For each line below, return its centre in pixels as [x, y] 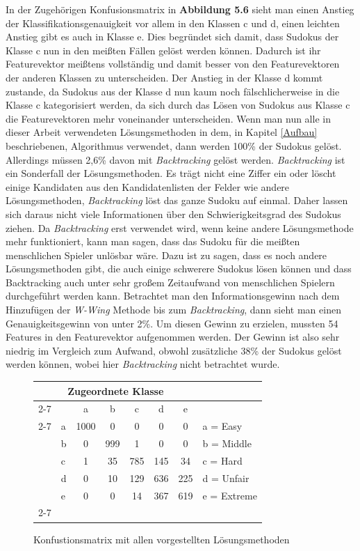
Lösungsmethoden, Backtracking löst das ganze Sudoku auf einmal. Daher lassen [177, 200]
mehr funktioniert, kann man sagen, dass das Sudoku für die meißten [153, 241]
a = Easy [222, 426]
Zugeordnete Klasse [116, 390]
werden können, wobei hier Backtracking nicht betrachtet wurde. [143, 364]
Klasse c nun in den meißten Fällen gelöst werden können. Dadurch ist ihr [163, 50]
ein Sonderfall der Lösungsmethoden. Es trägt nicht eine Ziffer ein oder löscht [171, 173]
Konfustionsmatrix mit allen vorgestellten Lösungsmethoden [162, 539]
